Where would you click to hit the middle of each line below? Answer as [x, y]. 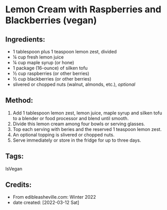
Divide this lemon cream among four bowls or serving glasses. [79, 124]
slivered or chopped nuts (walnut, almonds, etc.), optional [74, 84]
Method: [19, 100]
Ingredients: [25, 39]
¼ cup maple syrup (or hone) [43, 62]
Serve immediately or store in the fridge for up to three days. [77, 140]
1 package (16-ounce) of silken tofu [50, 68]
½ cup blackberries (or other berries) [52, 79]
